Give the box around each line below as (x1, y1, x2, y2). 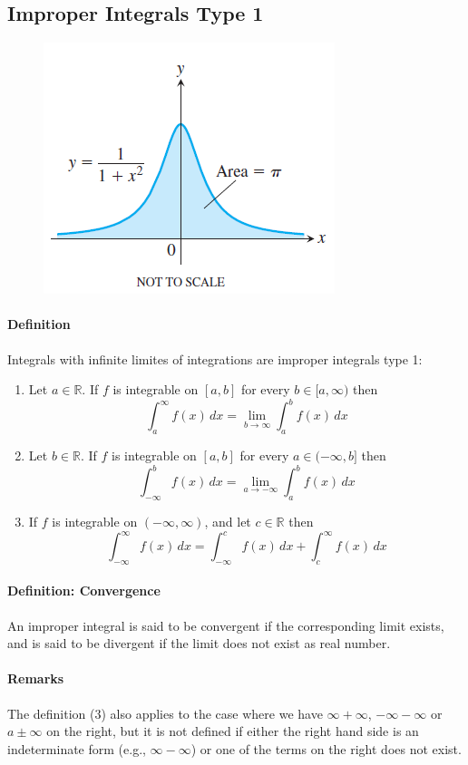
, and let (204, 511, 251, 530)
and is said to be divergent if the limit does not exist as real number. (7, 634, 391, 653)
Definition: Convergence (7, 581, 161, 600)
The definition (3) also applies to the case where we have (7, 703, 323, 722)
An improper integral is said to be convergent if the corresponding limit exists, (7, 615, 444, 634)
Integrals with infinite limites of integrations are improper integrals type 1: (7, 349, 423, 368)
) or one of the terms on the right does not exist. (190, 739, 462, 758)
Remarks (7, 669, 64, 688)
